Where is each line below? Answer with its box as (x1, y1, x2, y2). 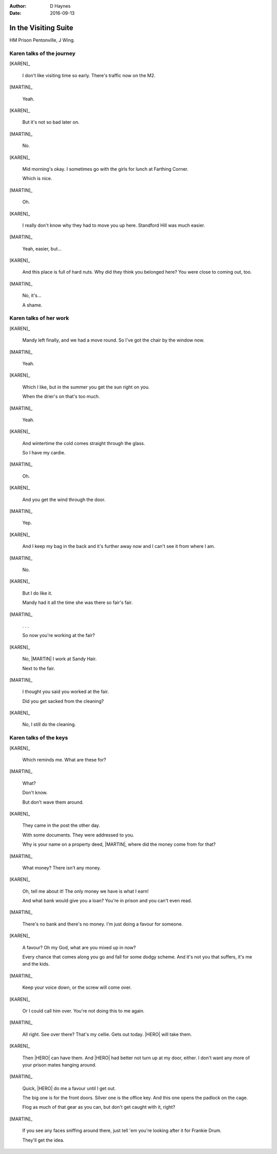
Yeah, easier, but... (22, 245, 62, 252)
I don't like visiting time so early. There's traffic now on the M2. (22, 72, 156, 78)
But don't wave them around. (22, 799, 84, 805)
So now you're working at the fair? (22, 632, 95, 638)
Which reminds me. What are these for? (22, 756, 106, 762)
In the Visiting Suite (9, 24, 74, 32)
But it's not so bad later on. (22, 119, 80, 126)
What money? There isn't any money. (22, 864, 101, 871)
